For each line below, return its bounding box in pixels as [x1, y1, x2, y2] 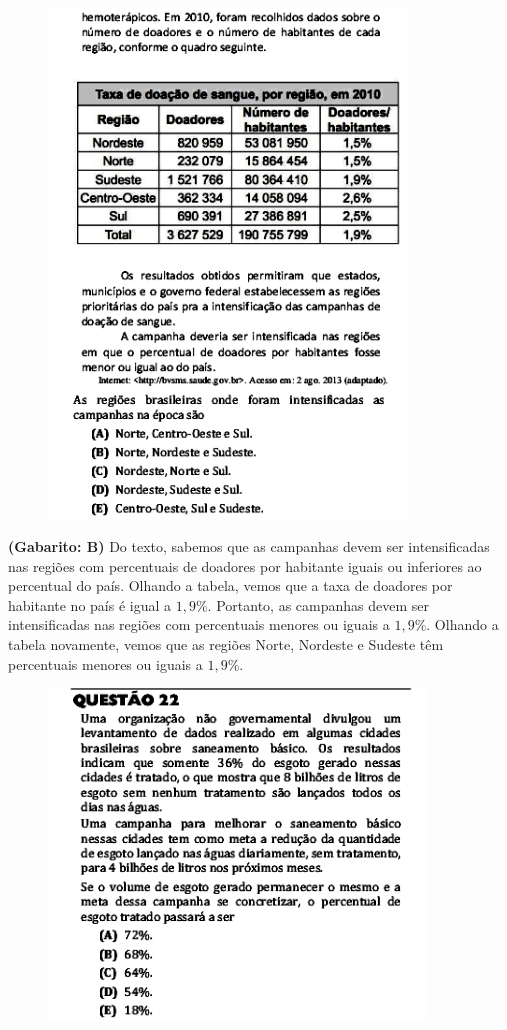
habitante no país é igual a [8, 594, 172, 615]
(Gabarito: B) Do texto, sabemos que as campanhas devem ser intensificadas [8, 536, 490, 557]
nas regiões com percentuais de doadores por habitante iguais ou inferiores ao [8, 555, 482, 576]
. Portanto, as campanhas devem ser [207, 594, 429, 615]
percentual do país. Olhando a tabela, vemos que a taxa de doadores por [8, 575, 453, 596]
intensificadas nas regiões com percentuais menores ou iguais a [8, 614, 390, 635]
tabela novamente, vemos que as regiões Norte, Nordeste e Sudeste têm [8, 634, 444, 655]
